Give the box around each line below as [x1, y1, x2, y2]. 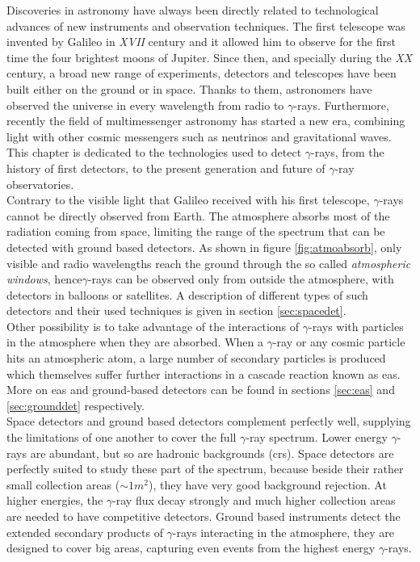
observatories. [6, 175, 74, 192]
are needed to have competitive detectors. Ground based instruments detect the [6, 508, 401, 524]
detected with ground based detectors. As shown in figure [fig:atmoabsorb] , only [6, 238, 402, 255]
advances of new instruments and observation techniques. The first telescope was [6, 17, 405, 34]
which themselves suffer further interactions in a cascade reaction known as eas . [6, 365, 401, 382]
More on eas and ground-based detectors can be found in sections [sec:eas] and [6, 381, 395, 398]
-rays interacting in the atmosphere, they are [172, 523, 394, 540]
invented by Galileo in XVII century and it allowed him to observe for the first [6, 33, 396, 50]
